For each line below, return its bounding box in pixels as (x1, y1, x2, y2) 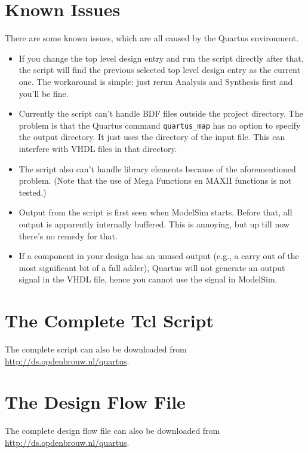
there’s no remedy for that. (19, 229, 118, 242)
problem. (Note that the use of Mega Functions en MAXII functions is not (19, 174, 292, 187)
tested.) (19, 186, 47, 198)
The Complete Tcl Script (5, 308, 214, 333)
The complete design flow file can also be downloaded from (5, 424, 220, 437)
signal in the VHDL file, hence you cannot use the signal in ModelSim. (19, 273, 278, 285)
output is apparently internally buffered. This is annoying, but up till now (19, 217, 289, 230)
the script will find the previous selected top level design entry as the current (19, 63, 300, 76)
